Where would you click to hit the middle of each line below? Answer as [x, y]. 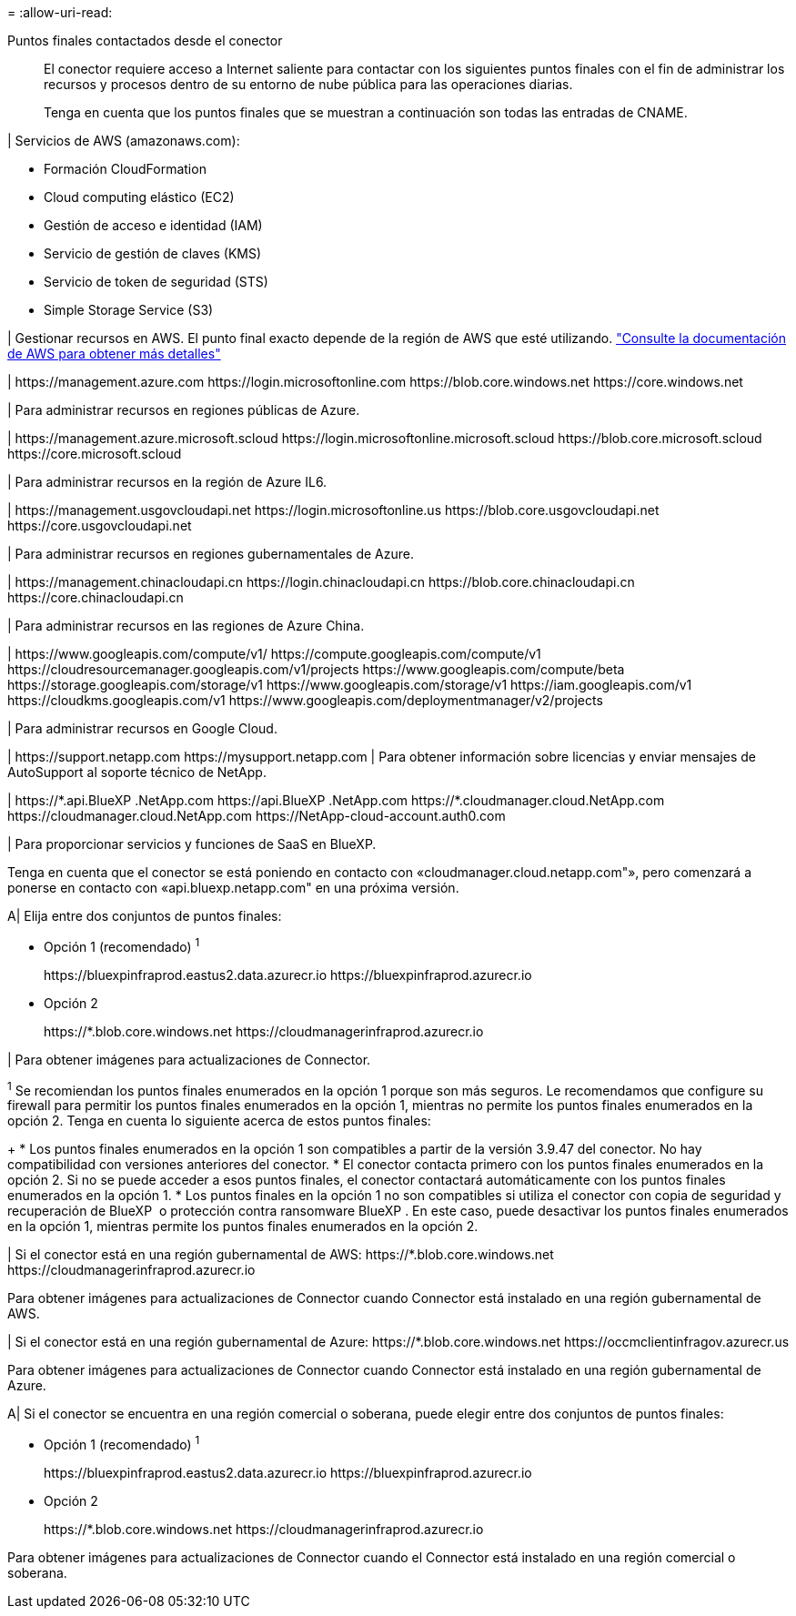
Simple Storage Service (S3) [129, 310]
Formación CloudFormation [125, 169]
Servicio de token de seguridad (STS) [156, 282]
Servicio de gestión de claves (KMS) [153, 253]
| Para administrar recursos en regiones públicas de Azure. [184, 410]
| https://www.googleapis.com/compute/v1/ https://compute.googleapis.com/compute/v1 [274, 654]
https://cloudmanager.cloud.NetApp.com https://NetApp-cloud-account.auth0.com [257, 816]
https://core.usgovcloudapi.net [100, 525]
